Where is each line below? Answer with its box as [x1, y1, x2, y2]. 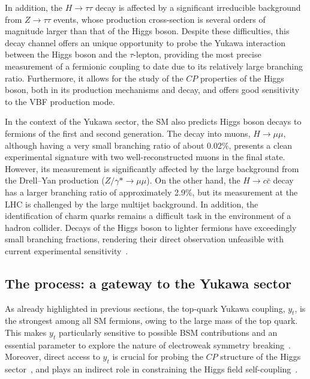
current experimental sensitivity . [5, 244, 128, 257]
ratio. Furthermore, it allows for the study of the [5, 71, 183, 84]
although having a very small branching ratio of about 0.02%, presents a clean [5, 139, 293, 151]
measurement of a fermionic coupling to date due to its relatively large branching [5, 59, 303, 72]
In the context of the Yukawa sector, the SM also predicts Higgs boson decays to [5, 115, 302, 128]
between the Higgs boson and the [5, 48, 127, 61]
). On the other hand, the [146, 174, 240, 187]
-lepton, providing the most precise [133, 48, 261, 61]
